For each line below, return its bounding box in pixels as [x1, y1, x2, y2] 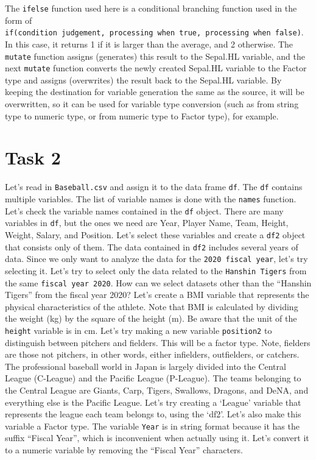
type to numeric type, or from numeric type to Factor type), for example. [5, 109, 279, 122]
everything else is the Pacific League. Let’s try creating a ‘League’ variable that [5, 395, 301, 408]
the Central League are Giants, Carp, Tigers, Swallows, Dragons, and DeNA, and [5, 384, 309, 397]
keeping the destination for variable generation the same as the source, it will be [5, 85, 304, 98]
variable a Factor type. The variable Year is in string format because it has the [5, 419, 300, 432]
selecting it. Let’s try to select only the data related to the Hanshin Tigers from [5, 264, 307, 277]
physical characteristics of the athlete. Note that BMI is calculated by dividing [5, 300, 298, 313]
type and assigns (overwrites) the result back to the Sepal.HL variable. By [5, 73, 282, 86]
